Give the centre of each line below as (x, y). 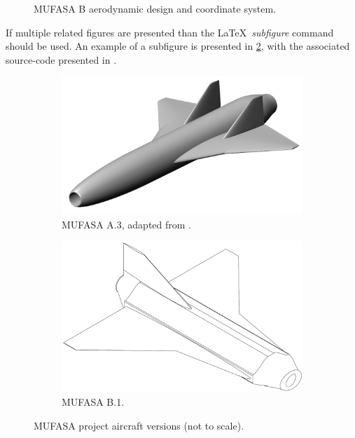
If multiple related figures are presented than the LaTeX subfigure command (170, 32)
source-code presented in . (61, 59)
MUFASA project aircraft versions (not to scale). (139, 425)
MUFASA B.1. (93, 402)
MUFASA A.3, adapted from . (126, 224)
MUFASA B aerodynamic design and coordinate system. (155, 8)
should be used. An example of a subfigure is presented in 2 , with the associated (178, 46)
